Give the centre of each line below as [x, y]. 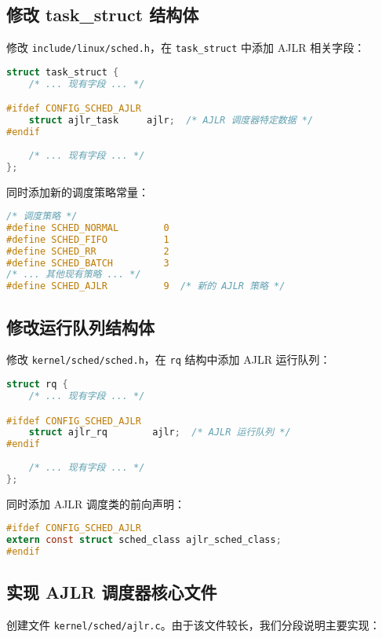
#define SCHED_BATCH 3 [88, 263]
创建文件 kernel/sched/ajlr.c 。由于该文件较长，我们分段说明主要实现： [193, 625]
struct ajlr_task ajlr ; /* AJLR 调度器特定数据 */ [171, 121]
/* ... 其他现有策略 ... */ [74, 275]
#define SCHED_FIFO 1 [88, 239]
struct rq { [37, 385]
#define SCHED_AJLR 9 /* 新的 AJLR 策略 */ [146, 286]
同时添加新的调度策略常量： [78, 191]
